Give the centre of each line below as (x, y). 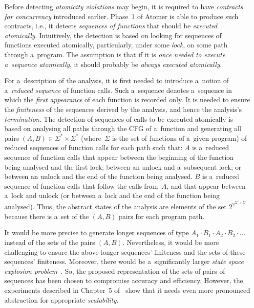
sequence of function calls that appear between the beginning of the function (119, 157)
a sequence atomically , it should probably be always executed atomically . (113, 64)
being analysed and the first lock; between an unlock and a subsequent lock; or (123, 166)
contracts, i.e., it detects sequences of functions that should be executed (111, 26)
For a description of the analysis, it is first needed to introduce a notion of (117, 80)
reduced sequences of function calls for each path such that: (94, 147)
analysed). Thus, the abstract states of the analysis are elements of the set (116, 207)
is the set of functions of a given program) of (180, 138)
